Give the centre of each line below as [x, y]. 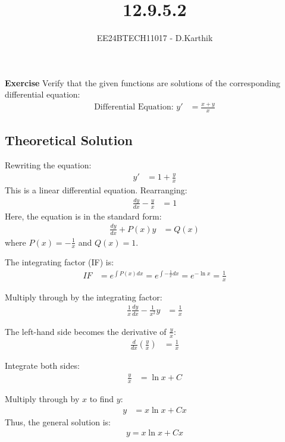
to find [102, 399]
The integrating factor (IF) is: [59, 262]
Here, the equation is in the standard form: [83, 216]
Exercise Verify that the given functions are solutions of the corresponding [143, 82]
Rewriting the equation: [48, 165]
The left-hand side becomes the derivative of [86, 331]
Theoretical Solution [69, 140]
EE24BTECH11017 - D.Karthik [155, 38]
